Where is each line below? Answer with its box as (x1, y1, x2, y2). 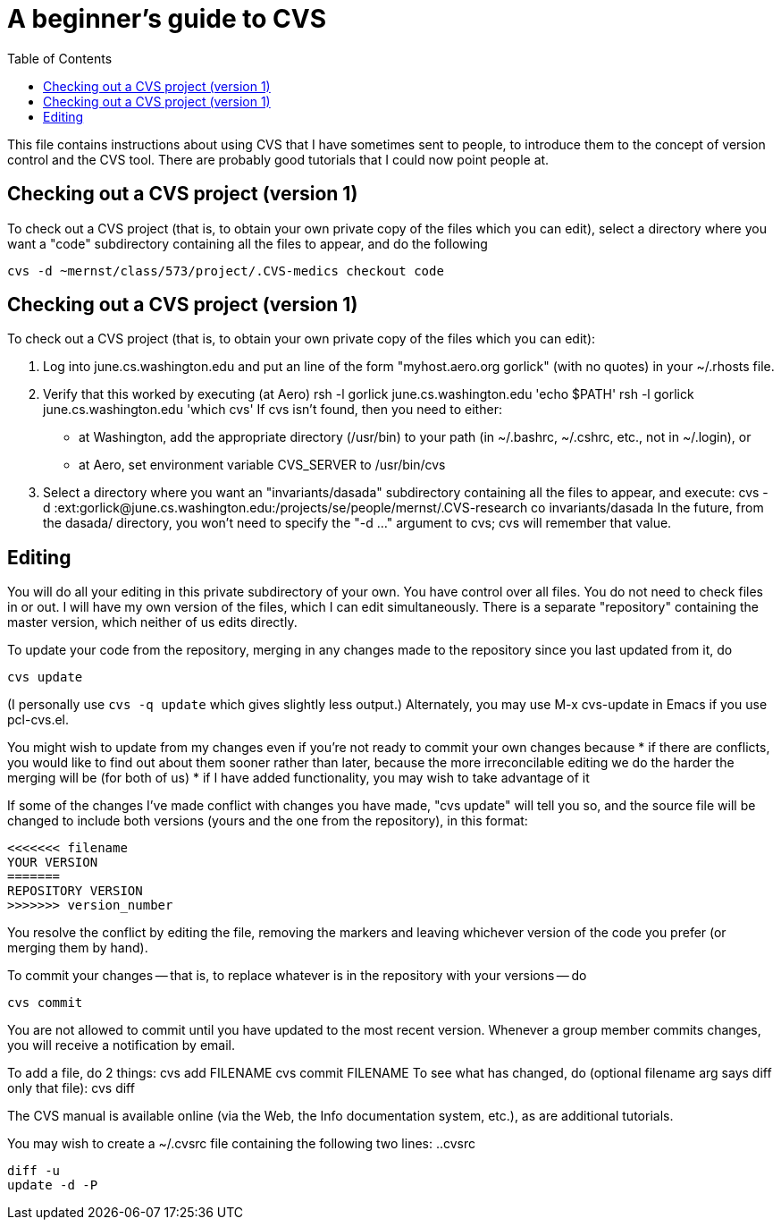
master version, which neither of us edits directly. (7, 614, 298, 630)
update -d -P (7, 1178, 98, 1193)
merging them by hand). (7, 940, 148, 956)
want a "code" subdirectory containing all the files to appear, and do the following (7, 235, 488, 251)
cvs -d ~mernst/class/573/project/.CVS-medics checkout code (7, 263, 444, 278)
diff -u (7, 1164, 61, 1179)
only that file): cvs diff (7, 1080, 135, 1096)
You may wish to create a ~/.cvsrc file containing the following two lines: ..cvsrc (7, 1136, 476, 1152)
